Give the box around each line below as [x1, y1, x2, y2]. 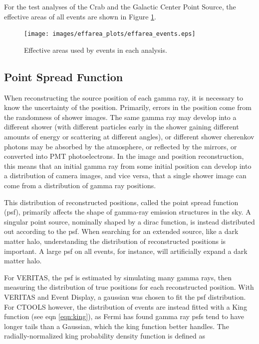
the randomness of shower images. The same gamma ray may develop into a [4, 112, 237, 122]
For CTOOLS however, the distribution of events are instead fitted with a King [4, 301, 247, 312]
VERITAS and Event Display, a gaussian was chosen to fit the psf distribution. [4, 291, 246, 302]
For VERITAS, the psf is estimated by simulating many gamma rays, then [4, 272, 232, 282]
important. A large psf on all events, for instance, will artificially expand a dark [4, 245, 248, 256]
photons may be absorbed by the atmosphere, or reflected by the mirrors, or [4, 141, 237, 151]
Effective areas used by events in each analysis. [24, 44, 167, 55]
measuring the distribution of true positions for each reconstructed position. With [4, 282, 254, 292]
